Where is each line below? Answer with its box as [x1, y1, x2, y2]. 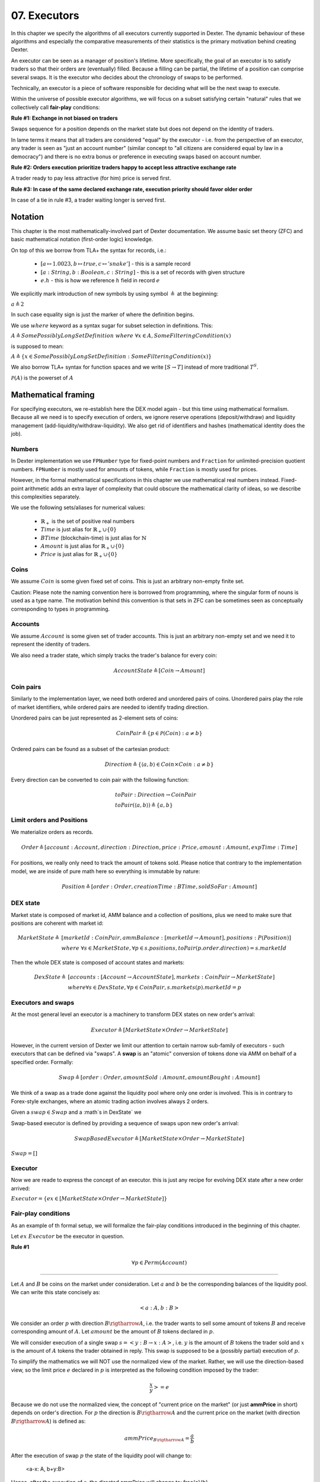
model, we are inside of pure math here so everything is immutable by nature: [11, 867, 200, 874]
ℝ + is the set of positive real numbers [40, 518, 135, 526]
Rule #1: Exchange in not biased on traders [11, 114, 118, 122]
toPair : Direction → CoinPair [114, 791, 197, 798]
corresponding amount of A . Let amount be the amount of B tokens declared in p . [11, 1328, 215, 1335]
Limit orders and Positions [11, 816, 88, 824]
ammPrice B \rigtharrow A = [124, 1435, 190, 1443]
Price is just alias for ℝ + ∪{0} [40, 551, 118, 560]
